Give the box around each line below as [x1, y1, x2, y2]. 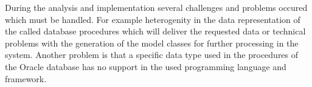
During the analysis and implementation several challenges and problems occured [5, 1, 308, 13]
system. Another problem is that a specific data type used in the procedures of [5, 48, 299, 61]
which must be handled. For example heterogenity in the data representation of [5, 13, 300, 25]
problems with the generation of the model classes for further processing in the [5, 36, 299, 49]
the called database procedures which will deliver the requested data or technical [5, 25, 306, 37]
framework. [5, 72, 47, 85]
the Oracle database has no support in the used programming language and [5, 60, 286, 72]
